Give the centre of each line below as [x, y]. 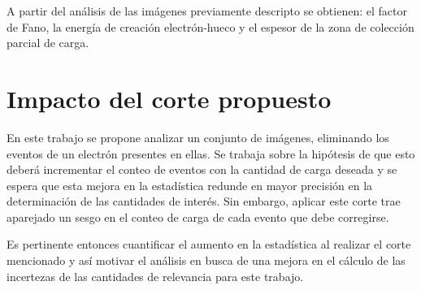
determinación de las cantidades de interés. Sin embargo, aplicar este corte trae [204, 201]
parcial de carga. [48, 43]
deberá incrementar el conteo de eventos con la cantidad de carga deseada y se [202, 169]
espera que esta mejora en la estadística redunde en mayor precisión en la [190, 185]
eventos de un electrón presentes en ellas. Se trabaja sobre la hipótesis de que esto [211, 153]
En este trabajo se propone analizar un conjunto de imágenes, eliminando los [198, 137]
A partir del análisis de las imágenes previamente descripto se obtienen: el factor [207, 11]
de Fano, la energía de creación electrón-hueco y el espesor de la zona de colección [210, 26]
